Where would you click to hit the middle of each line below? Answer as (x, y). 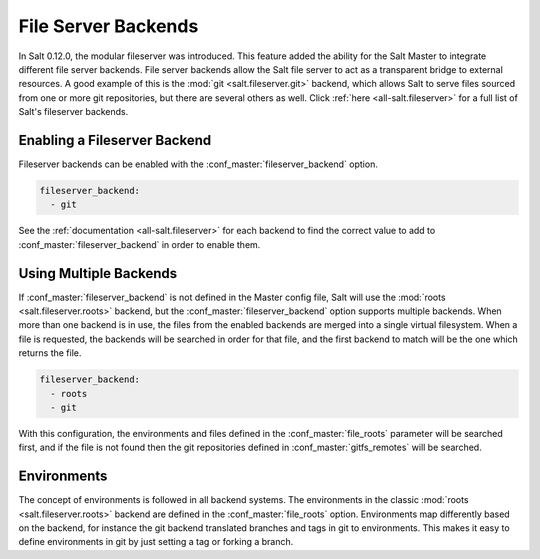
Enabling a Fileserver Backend (115, 140)
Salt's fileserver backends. (73, 112)
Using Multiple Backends (98, 273)
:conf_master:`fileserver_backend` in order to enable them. (139, 244)
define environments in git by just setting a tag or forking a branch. (156, 542)
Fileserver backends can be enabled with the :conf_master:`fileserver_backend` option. (198, 164)
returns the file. (50, 353)
